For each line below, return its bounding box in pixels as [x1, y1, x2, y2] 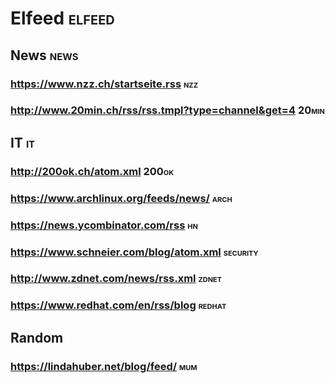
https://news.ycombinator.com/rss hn [10, 218, 198, 232]
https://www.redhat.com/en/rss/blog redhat [10, 298, 227, 312]
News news [10, 47, 79, 64]
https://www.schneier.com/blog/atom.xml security [10, 245, 259, 259]
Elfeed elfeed [10, 7, 115, 30]
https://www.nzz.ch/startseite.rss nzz [10, 77, 198, 91]
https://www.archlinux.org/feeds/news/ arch [10, 191, 233, 205]
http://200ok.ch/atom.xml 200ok [10, 164, 175, 178]
